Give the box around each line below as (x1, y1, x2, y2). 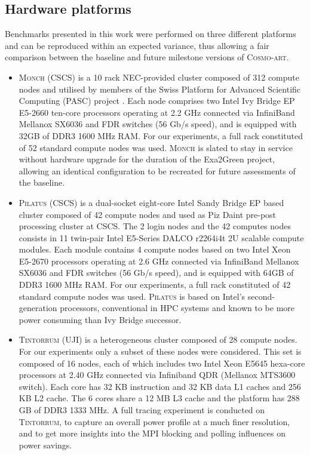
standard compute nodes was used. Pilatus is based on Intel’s (19, 290, 245, 302)
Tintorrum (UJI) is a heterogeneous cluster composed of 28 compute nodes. (19, 333, 297, 346)
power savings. (19, 438, 72, 451)
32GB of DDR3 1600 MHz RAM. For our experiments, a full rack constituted (19, 129, 303, 142)
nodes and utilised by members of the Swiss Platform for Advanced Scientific (19, 82, 301, 95)
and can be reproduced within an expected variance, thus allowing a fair (5, 39, 269, 51)
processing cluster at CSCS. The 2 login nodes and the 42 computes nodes (19, 220, 291, 232)
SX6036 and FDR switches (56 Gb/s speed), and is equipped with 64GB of (19, 266, 294, 279)
